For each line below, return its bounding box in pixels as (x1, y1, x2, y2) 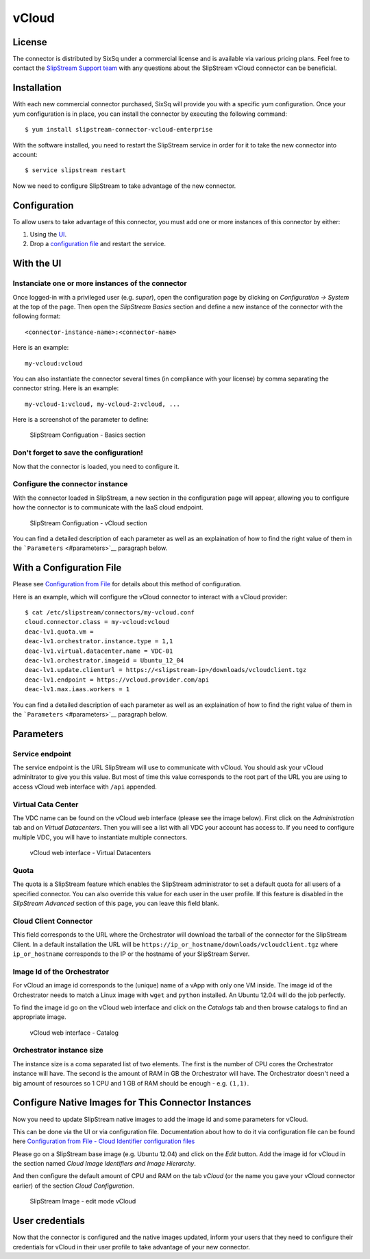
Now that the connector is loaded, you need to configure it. (12, 462, 180, 470)
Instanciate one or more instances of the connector (12, 278, 188, 288)
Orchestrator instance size (12, 1046, 104, 1055)
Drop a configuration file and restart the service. (29, 240, 166, 248)
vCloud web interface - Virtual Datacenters (29, 849, 151, 857)
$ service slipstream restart (25, 167, 127, 174)
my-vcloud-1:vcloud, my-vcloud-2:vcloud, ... (25, 400, 181, 408)
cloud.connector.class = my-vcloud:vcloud (25, 618, 170, 626)
